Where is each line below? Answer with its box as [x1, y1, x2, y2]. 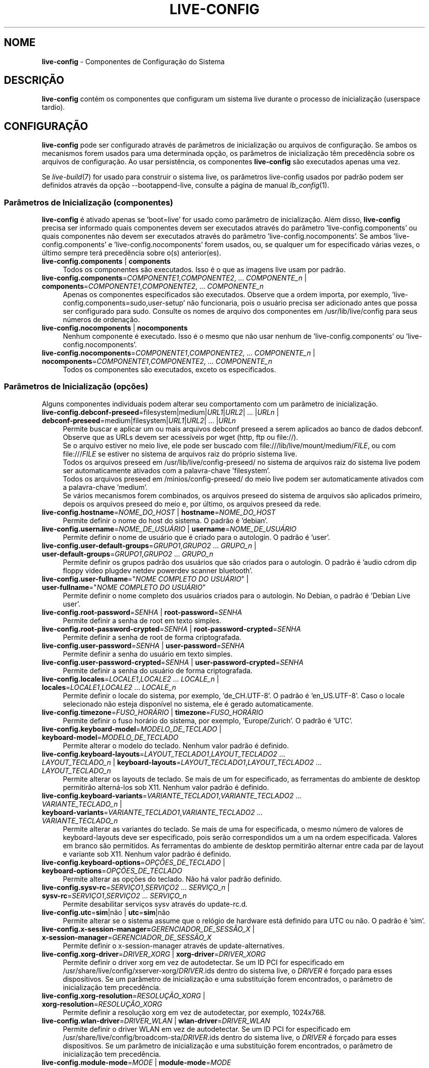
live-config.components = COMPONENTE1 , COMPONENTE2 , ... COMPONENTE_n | [42, 274, 307, 282]
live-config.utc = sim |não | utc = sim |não [42, 908, 170, 916]
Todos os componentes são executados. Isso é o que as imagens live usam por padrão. [63, 265, 346, 274]
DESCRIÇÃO [4, 74, 64, 87]
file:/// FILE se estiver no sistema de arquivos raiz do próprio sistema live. [63, 449, 297, 458]
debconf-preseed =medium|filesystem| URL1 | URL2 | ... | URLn [42, 416, 236, 425]
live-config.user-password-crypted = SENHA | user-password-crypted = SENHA [42, 658, 304, 666]
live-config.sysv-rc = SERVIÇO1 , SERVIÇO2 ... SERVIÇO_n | [42, 883, 230, 891]
